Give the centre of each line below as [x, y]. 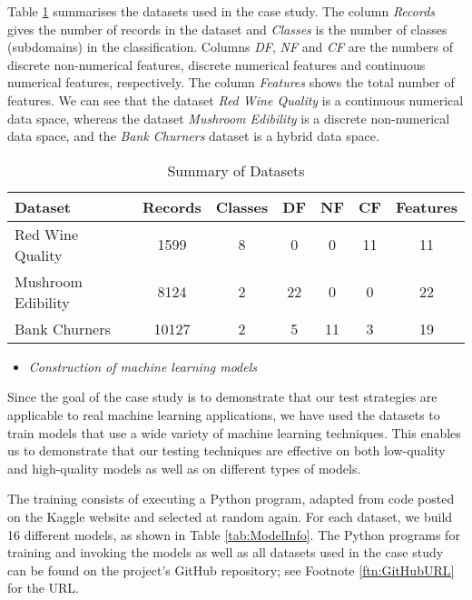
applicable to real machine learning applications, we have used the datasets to [224, 414]
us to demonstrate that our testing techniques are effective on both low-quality [226, 450]
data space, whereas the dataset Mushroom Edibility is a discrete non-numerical [229, 118]
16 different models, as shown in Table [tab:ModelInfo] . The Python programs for [234, 534]
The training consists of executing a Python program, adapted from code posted [231, 499]
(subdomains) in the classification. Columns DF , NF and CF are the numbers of [231, 47]
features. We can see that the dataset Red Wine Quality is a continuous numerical [236, 100]
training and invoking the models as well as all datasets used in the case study [226, 552]
